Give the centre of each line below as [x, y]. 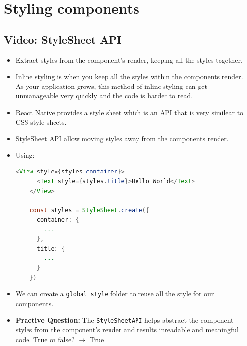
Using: [25, 155]
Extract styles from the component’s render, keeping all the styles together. [129, 60]
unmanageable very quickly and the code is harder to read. [104, 96]
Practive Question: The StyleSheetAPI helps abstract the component [124, 320]
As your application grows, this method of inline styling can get [111, 86]
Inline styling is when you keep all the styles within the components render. [129, 76]
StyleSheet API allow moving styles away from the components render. [122, 138]
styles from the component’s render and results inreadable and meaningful [127, 330]
